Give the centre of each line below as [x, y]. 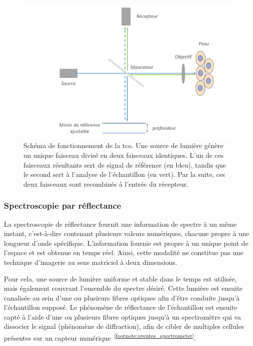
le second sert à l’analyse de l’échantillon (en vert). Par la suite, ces [124, 174]
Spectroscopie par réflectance [63, 205]
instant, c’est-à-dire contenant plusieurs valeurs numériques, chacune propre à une [126, 233]
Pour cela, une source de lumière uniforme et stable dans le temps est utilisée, [120, 278]
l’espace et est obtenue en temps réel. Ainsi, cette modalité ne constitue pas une [124, 252]
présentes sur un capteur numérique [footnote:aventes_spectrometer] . [100, 337]
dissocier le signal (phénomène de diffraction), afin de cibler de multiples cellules [124, 326]
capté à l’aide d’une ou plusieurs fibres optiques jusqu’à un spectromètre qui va [123, 316]
